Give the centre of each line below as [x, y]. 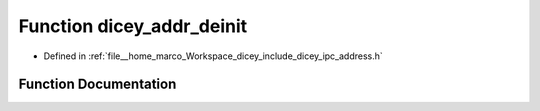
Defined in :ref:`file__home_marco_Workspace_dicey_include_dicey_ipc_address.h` [213, 56]
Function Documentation [97, 84]
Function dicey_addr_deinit [133, 26]
